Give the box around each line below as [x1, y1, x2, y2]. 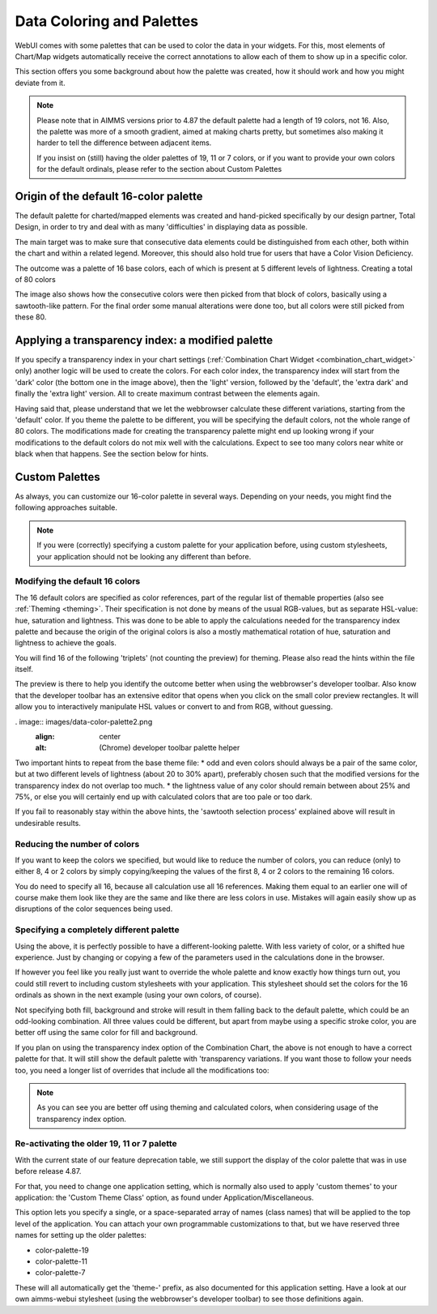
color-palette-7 [35, 1268, 86, 1278]
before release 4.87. [15, 1166, 82, 1176]
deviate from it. [15, 78, 66, 88]
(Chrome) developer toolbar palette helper [99, 743, 240, 753]
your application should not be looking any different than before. [36, 551, 252, 561]
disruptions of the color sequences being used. [15, 904, 173, 914]
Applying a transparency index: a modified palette [15, 333, 274, 347]
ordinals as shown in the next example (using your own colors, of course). [15, 990, 262, 1000]
